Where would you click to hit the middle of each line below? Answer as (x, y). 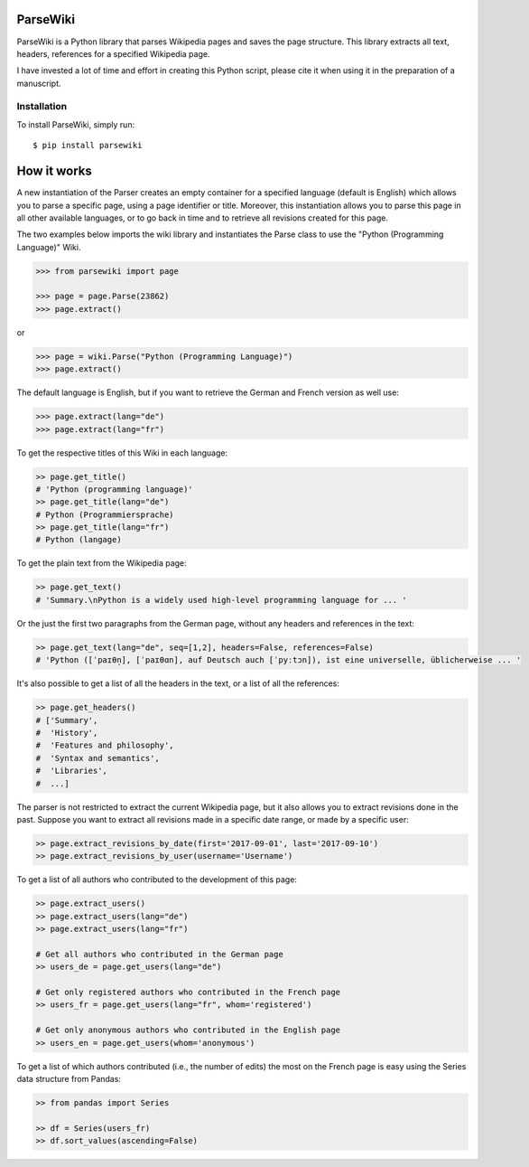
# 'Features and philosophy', (105, 745)
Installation (42, 107)
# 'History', (67, 733)
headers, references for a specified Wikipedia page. (113, 53)
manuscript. (39, 83)
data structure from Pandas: (69, 1078)
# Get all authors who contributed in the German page (159, 954)
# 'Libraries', (72, 771)
